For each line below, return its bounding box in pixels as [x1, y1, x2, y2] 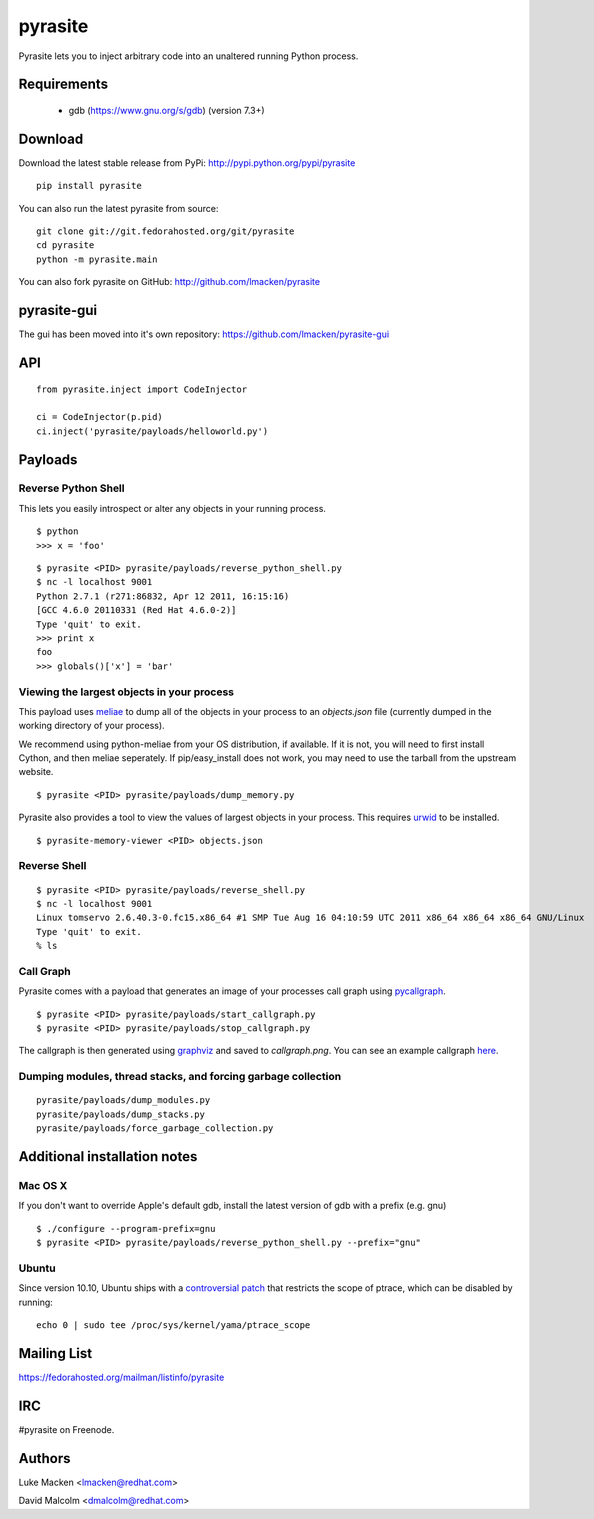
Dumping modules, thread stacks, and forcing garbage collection [18, 1070, 342, 1084]
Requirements [18, 76, 109, 93]
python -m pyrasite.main [36, 253, 158, 265]
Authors [18, 1450, 71, 1467]
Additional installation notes [18, 1148, 198, 1165]
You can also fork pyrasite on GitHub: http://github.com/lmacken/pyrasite [18, 276, 320, 288]
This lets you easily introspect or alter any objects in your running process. [18, 502, 327, 514]
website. [18, 766, 54, 778]
